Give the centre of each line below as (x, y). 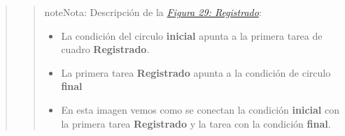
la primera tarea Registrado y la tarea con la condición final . (196, 123)
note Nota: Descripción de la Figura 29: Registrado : (153, 12)
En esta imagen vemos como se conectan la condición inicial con (200, 109)
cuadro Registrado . (105, 49)
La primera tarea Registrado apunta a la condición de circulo (196, 72)
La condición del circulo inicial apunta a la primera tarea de (192, 35)
